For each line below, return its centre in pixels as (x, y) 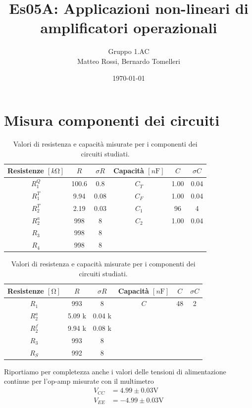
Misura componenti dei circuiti (112, 120)
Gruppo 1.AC (129, 51)
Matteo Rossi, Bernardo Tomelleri (129, 61)
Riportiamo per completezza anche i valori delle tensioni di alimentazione (115, 371)
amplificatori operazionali (129, 27)
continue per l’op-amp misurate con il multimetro (79, 381)
